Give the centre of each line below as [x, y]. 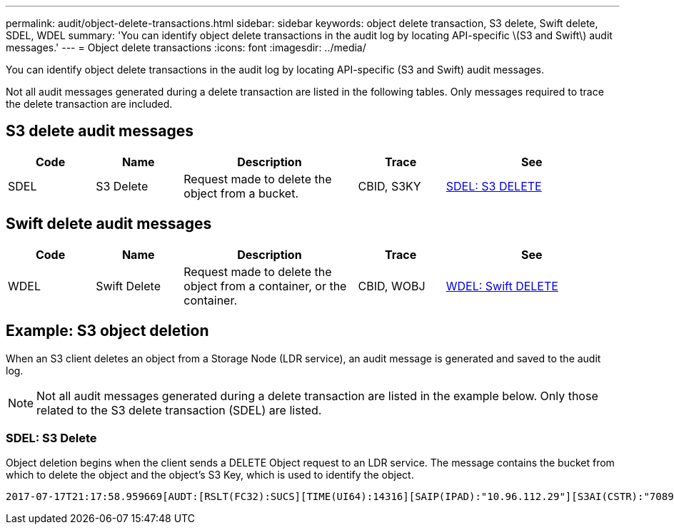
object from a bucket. [241, 193]
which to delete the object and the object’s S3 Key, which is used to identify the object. [210, 475]
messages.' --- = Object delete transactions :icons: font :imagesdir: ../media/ [186, 47]
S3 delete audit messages [100, 131]
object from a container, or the [265, 286]
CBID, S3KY [389, 186]
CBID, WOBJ [392, 286]
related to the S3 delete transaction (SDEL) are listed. [179, 410]
